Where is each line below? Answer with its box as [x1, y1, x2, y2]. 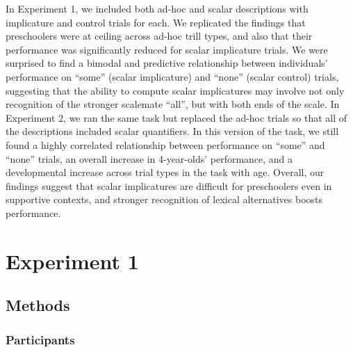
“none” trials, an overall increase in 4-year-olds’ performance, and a [6, 151, 293, 166]
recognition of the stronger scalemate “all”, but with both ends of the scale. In [6, 97, 340, 111]
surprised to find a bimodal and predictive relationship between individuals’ [6, 56, 328, 70]
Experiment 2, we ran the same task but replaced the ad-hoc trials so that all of [6, 110, 347, 125]
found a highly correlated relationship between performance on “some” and [6, 137, 325, 152]
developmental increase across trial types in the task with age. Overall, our [6, 165, 325, 179]
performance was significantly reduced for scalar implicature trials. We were [6, 42, 328, 56]
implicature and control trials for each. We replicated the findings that [6, 15, 306, 29]
